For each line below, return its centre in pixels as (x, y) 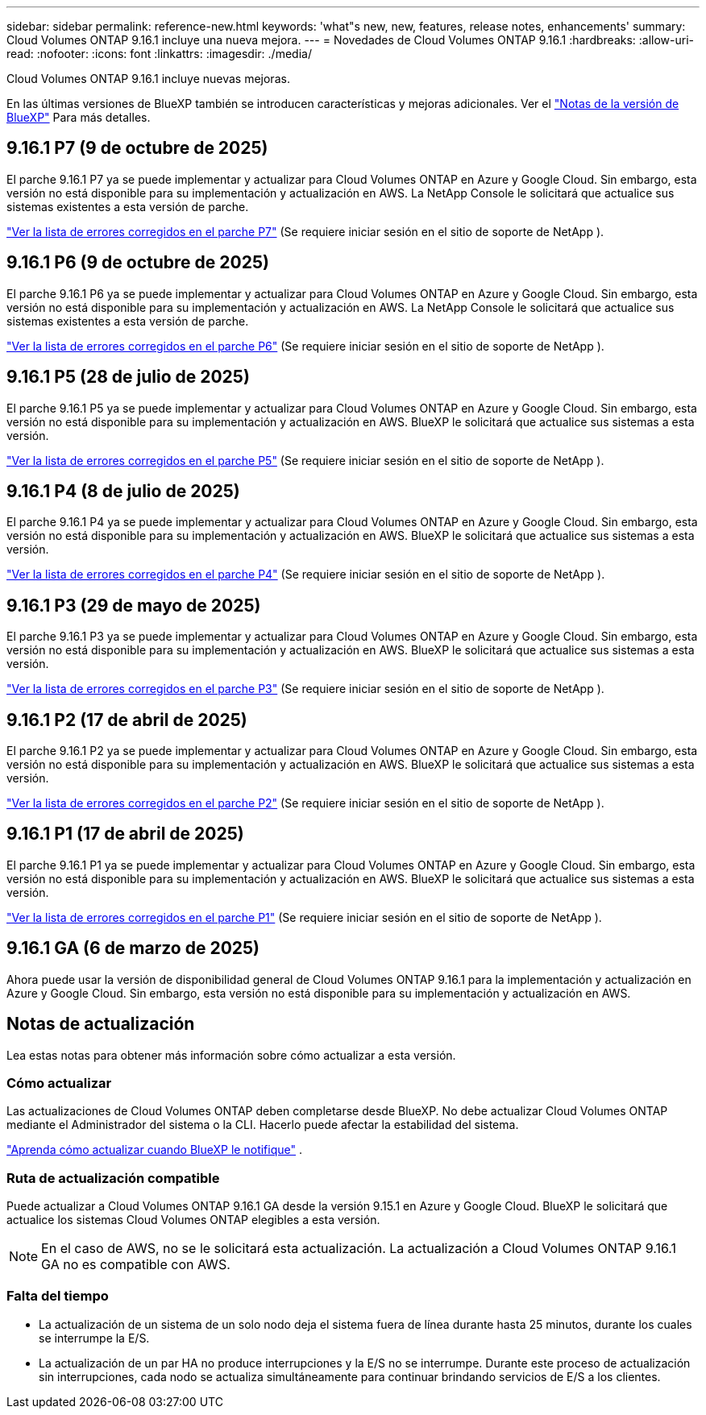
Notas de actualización (101, 1024)
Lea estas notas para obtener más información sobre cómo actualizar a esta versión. (231, 1055)
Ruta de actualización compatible (113, 1178)
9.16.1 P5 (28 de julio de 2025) (128, 377)
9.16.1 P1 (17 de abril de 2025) (125, 834)
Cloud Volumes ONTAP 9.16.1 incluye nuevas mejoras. (148, 79)
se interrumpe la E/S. (94, 1338)
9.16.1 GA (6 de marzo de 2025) (133, 948)
